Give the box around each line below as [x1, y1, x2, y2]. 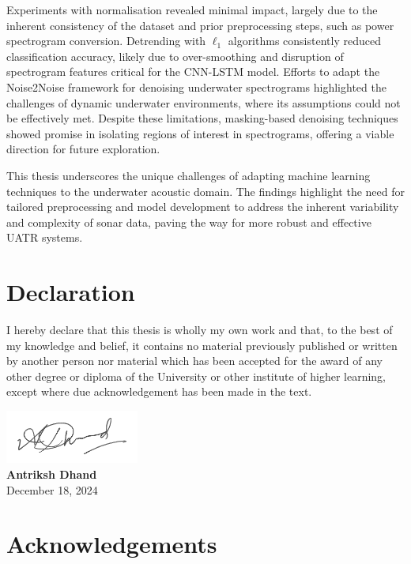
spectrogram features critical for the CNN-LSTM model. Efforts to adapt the [6, 63, 380, 80]
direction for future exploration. [6, 141, 160, 157]
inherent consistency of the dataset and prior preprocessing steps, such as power [6, 17, 394, 33]
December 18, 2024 [6, 481, 98, 498]
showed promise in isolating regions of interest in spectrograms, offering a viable [6, 125, 394, 141]
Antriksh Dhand [6, 466, 97, 483]
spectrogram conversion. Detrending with [6, 32, 206, 49]
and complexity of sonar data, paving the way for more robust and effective [6, 213, 371, 230]
